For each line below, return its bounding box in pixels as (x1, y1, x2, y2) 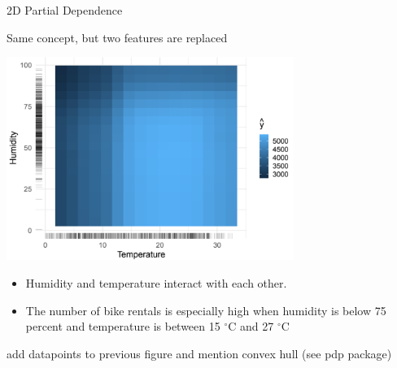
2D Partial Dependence (7, 2, 123, 18)
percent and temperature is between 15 (25, 318, 220, 335)
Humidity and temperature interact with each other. (25, 274, 287, 291)
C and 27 (228, 318, 274, 335)
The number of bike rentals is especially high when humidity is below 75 (25, 301, 386, 318)
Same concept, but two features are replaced (7, 28, 228, 45)
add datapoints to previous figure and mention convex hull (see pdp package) (7, 344, 392, 362)
